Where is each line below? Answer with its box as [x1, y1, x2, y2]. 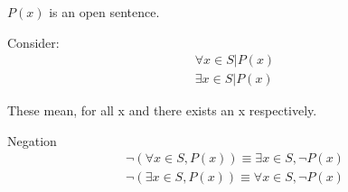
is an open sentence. [49, 3, 160, 21]
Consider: [7, 32, 60, 51]
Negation [7, 131, 57, 150]
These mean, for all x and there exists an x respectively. [7, 101, 317, 120]
